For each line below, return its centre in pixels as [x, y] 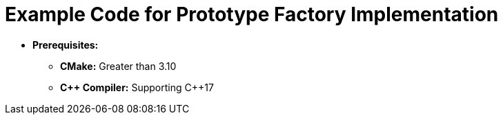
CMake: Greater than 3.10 [118, 66]
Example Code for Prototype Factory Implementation [252, 14]
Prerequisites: [66, 45]
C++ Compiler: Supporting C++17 [137, 87]
